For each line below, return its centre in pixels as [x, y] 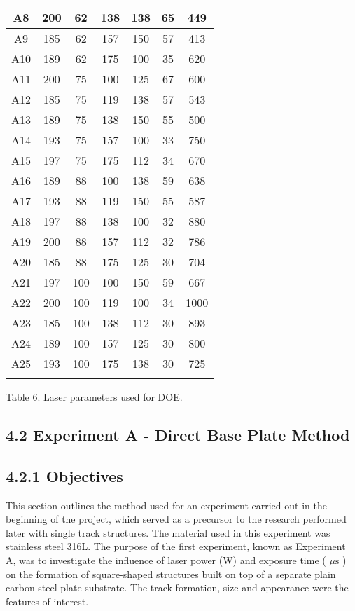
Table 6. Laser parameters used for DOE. [94, 397]
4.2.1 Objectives [64, 475]
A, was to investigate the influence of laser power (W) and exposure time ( [166, 559]
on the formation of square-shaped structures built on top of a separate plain [171, 574]
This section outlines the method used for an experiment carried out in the [166, 505]
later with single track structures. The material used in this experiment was [168, 532]
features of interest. [47, 601]
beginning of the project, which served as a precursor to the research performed [176, 519]
